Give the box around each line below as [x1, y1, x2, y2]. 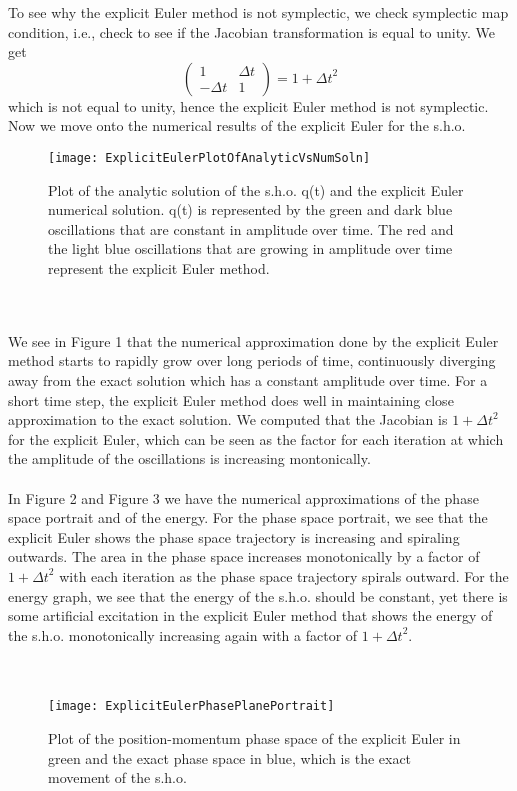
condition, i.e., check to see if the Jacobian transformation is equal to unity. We [8, 21, 496, 42]
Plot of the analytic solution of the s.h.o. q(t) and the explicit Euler [48, 179, 464, 200]
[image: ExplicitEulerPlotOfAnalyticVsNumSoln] [48, 150, 371, 165]
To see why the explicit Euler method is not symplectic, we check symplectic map [8, 2, 509, 22]
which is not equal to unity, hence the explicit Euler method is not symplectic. [8, 95, 489, 116]
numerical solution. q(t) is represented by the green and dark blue [48, 199, 453, 220]
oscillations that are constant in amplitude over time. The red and [48, 218, 454, 239]
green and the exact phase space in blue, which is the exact [48, 747, 412, 768]
